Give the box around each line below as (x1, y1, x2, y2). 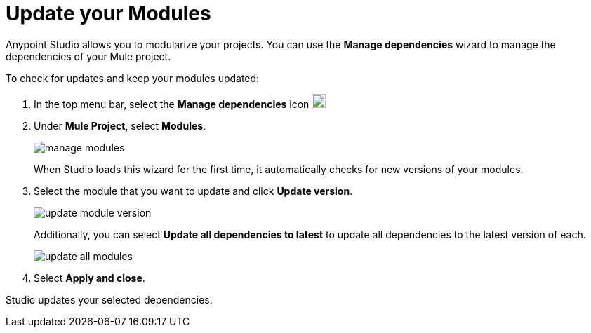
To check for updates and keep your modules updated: (6, 72, 260, 84)
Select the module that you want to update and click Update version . (34, 184, 353, 197)
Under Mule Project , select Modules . (34, 119, 206, 132)
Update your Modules (6, 1, 211, 25)
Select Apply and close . (34, 271, 145, 284)
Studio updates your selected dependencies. (6, 293, 213, 306)
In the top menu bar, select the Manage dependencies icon (34, 97, 310, 110)
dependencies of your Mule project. (6, 50, 171, 62)
